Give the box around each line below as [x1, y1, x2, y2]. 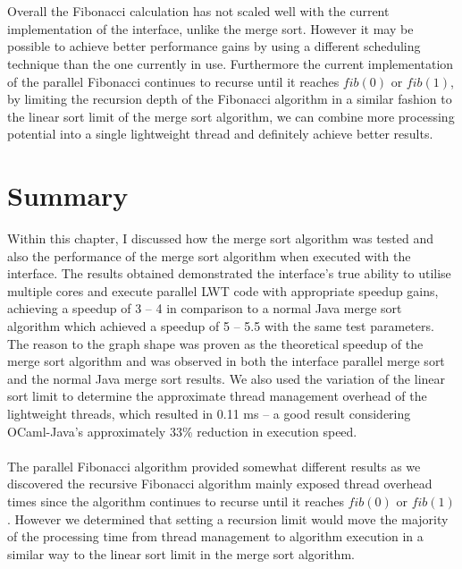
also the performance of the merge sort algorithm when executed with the [7, 246, 411, 265]
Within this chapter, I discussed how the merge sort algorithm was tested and [7, 229, 434, 248]
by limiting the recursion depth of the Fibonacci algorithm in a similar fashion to [7, 89, 452, 108]
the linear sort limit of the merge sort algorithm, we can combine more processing [7, 106, 455, 125]
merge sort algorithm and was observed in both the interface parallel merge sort [7, 352, 445, 370]
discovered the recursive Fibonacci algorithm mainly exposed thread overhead [7, 474, 433, 493]
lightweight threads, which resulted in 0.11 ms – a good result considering [7, 404, 411, 422]
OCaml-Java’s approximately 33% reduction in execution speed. [7, 421, 357, 440]
